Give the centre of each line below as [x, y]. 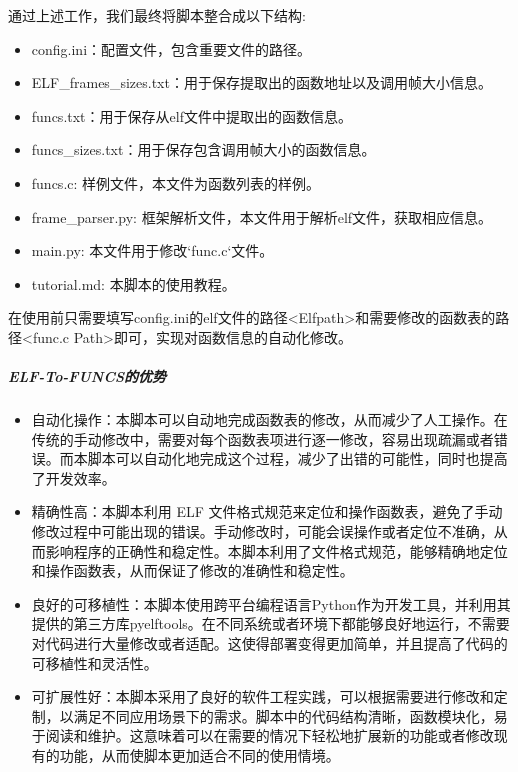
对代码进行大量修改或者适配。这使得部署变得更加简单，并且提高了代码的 [269, 643]
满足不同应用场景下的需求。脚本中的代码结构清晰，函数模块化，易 [290, 715]
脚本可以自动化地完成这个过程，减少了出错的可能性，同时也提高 [297, 458]
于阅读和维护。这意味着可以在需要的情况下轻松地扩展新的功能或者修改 [262, 735]
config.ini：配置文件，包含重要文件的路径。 [171, 48]
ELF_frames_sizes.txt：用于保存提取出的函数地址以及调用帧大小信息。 [261, 82]
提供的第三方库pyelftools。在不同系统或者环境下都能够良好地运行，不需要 [270, 623]
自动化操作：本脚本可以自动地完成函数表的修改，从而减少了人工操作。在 [269, 419]
